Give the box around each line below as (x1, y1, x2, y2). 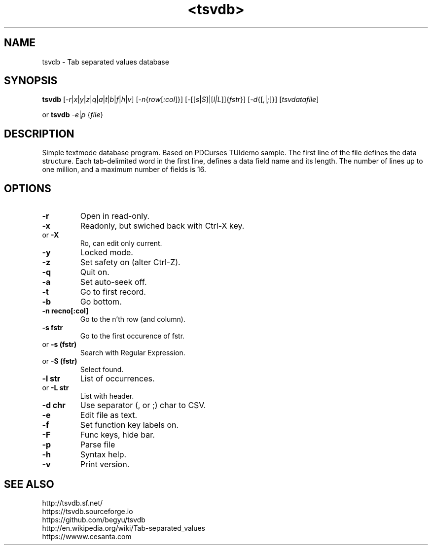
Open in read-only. (80, 211, 150, 221)
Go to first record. (80, 287, 146, 297)
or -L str (42, 383, 69, 392)
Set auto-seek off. (80, 277, 147, 287)
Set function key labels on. (80, 420, 179, 430)
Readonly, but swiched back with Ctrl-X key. (80, 221, 245, 231)
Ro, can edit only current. (80, 239, 162, 248)
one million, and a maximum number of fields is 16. (42, 165, 206, 174)
